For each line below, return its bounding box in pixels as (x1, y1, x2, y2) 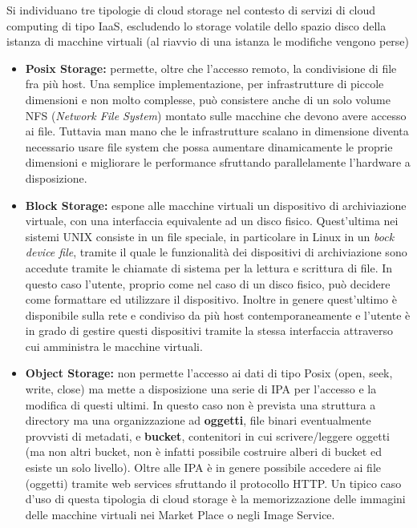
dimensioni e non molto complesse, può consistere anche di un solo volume (25, 91, 391, 107)
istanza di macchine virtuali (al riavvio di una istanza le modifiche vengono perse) (6, 33, 410, 50)
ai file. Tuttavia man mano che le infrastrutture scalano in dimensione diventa (25, 123, 409, 139)
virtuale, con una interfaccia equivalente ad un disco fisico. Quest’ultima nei (25, 212, 399, 229)
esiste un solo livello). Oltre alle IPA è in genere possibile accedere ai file (25, 459, 381, 476)
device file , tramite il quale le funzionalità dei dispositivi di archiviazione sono (25, 244, 407, 260)
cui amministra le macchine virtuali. (25, 337, 203, 354)
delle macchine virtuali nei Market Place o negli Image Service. (25, 506, 335, 522)
